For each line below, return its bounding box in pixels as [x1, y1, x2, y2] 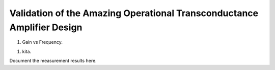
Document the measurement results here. [9, 58, 97, 64]
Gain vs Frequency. [22, 39, 63, 45]
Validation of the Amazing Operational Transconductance [9, 8, 259, 19]
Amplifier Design [9, 22, 82, 33]
